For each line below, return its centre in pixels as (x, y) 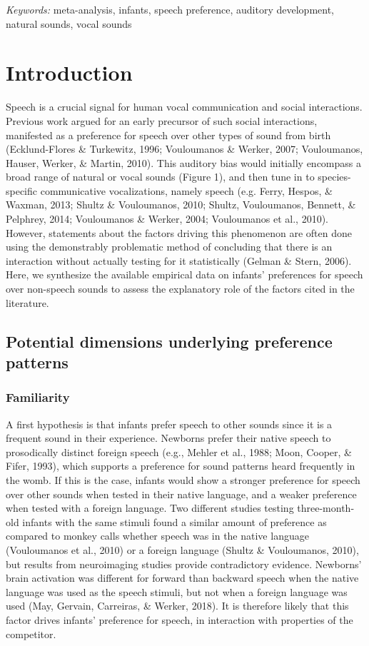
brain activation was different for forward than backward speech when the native (182, 578)
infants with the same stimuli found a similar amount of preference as (175, 521)
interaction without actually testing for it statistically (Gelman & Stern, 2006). (179, 260)
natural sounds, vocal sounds (69, 23)
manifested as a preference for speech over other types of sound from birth (168, 135)
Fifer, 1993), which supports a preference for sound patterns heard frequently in (181, 466)
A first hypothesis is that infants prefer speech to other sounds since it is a (169, 424)
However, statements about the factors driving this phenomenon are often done (179, 232)
